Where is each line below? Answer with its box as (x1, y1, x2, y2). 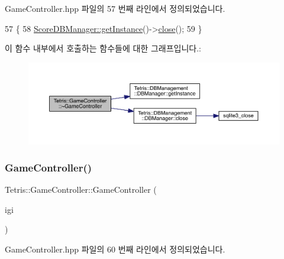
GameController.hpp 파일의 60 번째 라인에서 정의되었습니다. (5, 242, 225, 255)
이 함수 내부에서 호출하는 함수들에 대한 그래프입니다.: (5, 42, 201, 54)
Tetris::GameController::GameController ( (5, 183, 157, 196)
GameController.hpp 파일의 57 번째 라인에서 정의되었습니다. (5, 2, 225, 14)
